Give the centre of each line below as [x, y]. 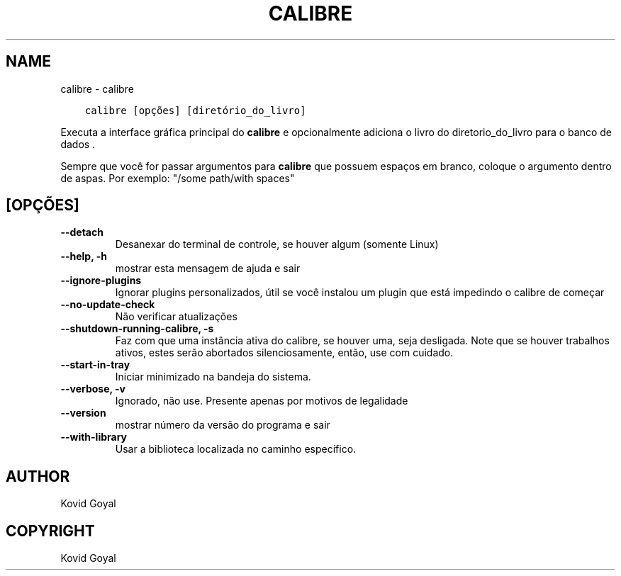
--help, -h [84, 256]
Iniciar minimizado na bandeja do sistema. [213, 377]
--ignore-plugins [101, 281]
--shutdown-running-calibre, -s [137, 329]
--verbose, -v [93, 389]
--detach [82, 232]
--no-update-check [108, 305]
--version [83, 413]
